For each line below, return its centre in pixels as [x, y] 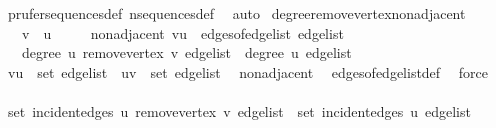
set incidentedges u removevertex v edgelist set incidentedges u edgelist [239, 110]
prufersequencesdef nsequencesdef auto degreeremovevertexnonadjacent [236, 13]
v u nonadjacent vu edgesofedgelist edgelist [182, 32]
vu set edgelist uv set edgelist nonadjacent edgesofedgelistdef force [247, 71]
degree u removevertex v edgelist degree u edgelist [186, 52]
